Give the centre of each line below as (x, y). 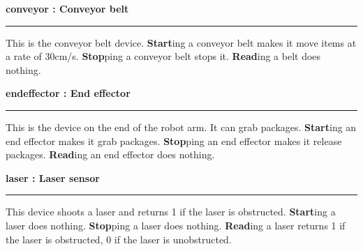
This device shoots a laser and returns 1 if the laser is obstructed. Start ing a (171, 212)
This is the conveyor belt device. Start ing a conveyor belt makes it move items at (181, 42)
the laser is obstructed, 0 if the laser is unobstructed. (119, 239)
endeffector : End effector (68, 93)
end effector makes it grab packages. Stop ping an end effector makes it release (174, 140)
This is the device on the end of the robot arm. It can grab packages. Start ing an (181, 127)
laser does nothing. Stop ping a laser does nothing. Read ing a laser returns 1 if (176, 225)
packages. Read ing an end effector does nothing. (110, 154)
